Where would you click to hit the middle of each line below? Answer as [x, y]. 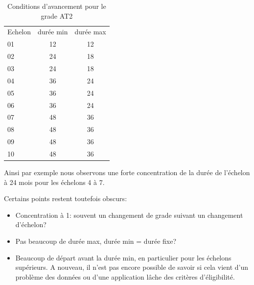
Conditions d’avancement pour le [57, 6]
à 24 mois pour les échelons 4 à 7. [54, 182]
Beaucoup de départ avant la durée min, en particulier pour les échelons [123, 257]
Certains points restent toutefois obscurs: [66, 198]
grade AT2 [57, 15]
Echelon [19, 32]
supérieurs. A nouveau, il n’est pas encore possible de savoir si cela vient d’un [132, 267]
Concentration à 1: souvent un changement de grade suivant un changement [129, 215]
